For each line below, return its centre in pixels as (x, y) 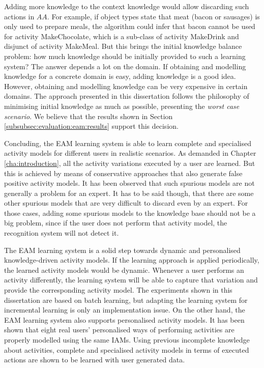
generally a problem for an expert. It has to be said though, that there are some (129, 193)
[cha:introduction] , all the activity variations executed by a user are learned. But (130, 163)
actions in (19, 16)
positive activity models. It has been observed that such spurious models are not (129, 183)
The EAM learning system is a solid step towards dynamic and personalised (122, 250)
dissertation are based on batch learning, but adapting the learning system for (126, 300)
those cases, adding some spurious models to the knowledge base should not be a (130, 213)
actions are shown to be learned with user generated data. (95, 360)
